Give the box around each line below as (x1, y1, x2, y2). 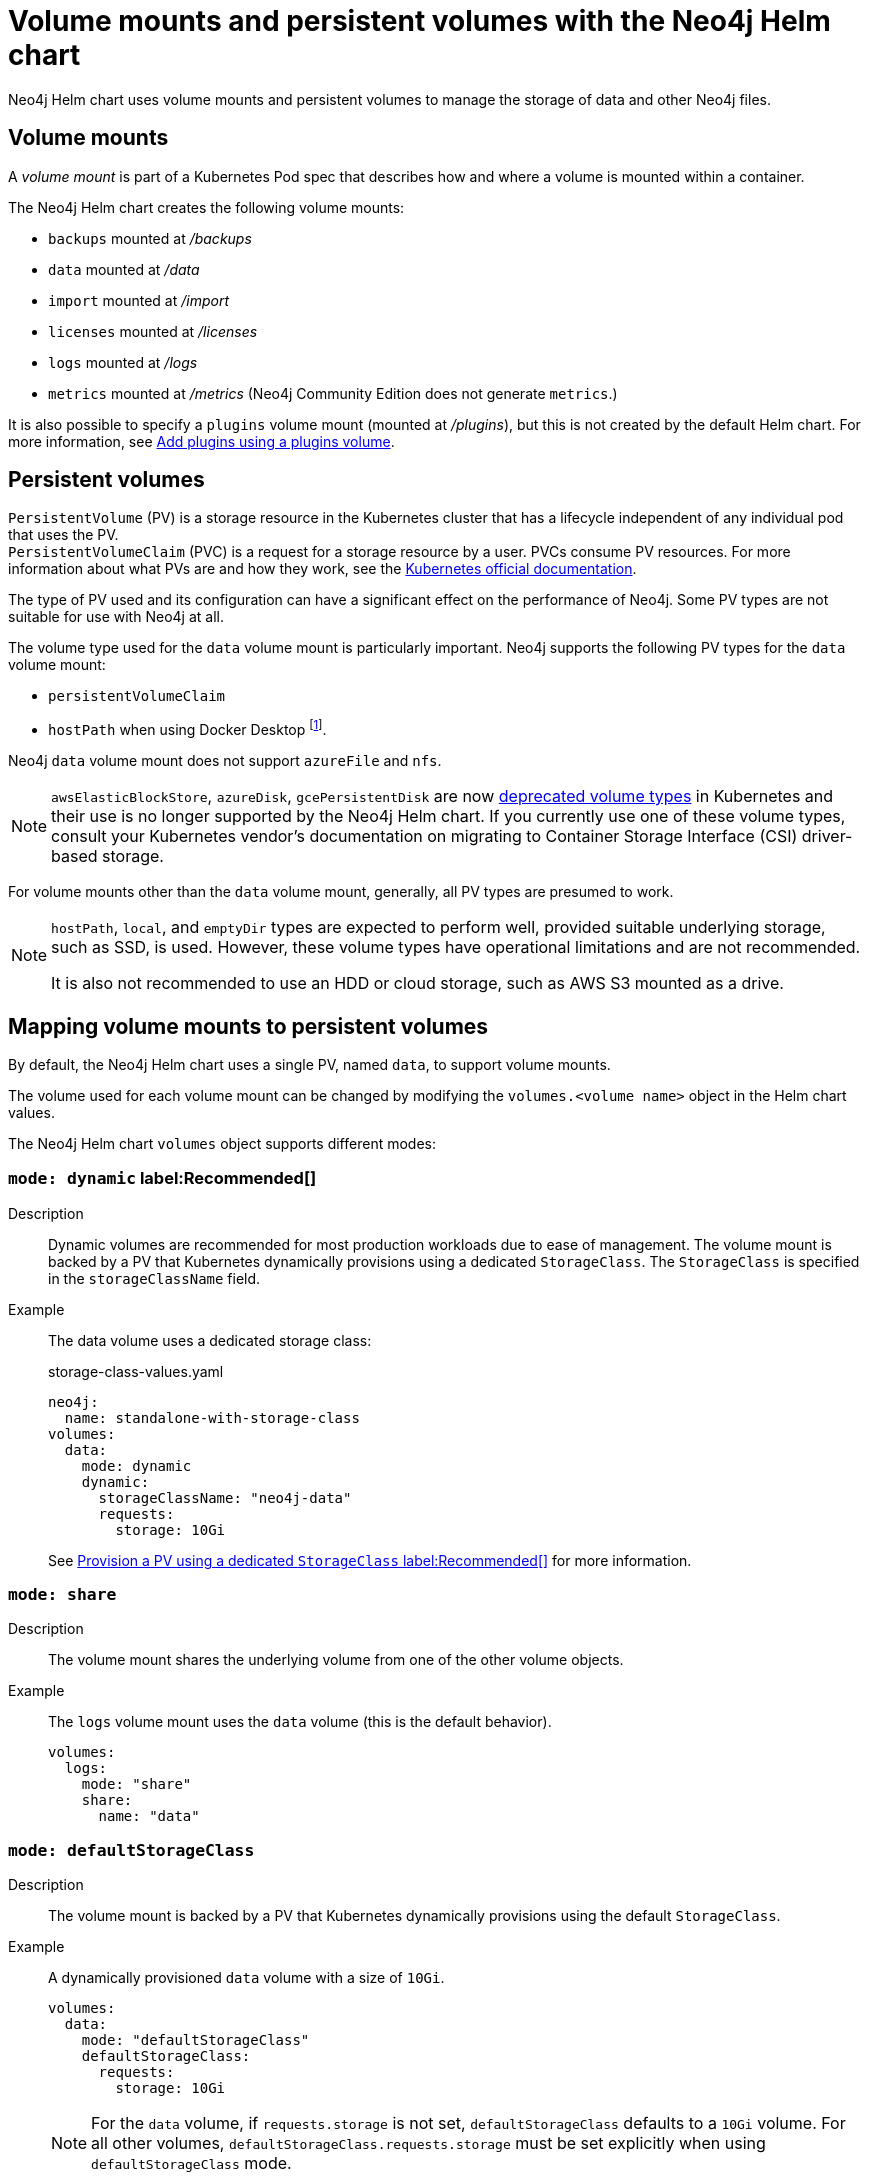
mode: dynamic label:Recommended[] (8, 1168, 317, 1189)
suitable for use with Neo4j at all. (8, 608, 224, 626)
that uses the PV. (8, 526, 119, 544)
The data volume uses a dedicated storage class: (48, 1331, 372, 1349)
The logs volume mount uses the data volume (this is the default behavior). (48, 1713, 552, 1731)
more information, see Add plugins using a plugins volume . (8, 432, 395, 450)
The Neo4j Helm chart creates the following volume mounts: (8, 198, 405, 216)
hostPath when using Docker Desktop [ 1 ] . (48, 718, 327, 739)
